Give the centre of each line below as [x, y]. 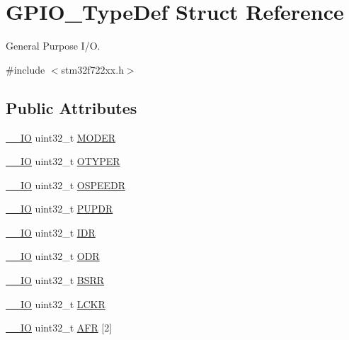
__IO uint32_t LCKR [56, 304]
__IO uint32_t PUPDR [59, 209]
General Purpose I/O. [53, 46]
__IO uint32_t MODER [61, 137]
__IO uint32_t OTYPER [63, 161]
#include [25, 69]
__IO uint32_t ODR [53, 256]
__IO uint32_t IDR [51, 232]
